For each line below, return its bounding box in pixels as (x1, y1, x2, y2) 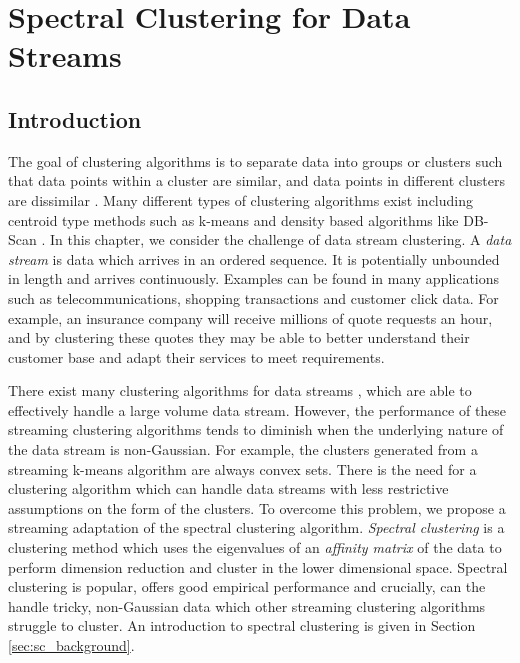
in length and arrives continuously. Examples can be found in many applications (8, 268, 500, 289)
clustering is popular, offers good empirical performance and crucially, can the (8, 576, 486, 597)
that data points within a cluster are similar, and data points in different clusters (8, 170, 505, 191)
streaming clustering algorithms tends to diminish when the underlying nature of (8, 419, 504, 440)
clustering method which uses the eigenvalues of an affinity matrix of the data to (8, 537, 502, 558)
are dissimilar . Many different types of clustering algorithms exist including (8, 189, 474, 210)
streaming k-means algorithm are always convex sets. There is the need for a (8, 458, 477, 479)
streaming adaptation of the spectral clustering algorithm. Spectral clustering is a (8, 517, 505, 538)
